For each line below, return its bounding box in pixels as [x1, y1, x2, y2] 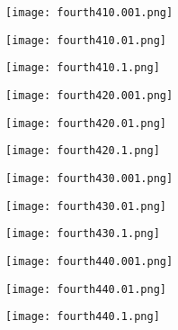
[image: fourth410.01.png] [5, 33, 166, 47]
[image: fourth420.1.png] [5, 144, 160, 158]
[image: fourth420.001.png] [5, 88, 174, 102]
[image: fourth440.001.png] [5, 254, 174, 268]
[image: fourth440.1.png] [5, 310, 160, 324]
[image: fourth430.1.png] [5, 227, 160, 241]
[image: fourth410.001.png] [5, 6, 174, 19]
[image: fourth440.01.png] [5, 282, 166, 296]
